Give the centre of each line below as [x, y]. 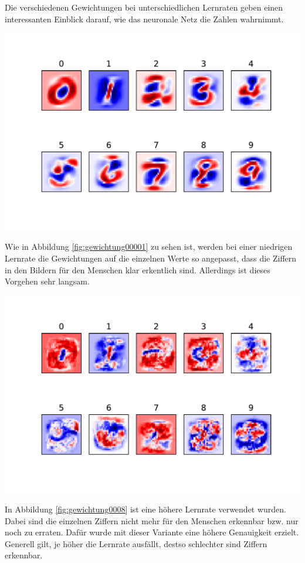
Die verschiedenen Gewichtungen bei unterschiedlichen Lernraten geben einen [144, 7]
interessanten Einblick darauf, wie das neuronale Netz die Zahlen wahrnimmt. [144, 19]
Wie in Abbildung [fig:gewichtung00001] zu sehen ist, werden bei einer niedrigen [149, 247]
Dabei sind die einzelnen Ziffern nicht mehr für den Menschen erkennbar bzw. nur [152, 520]
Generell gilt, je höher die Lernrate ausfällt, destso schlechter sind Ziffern [136, 543]
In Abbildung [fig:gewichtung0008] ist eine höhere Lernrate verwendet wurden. [146, 509]
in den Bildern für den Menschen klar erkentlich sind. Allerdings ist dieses [138, 269]
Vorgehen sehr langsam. [47, 281]
